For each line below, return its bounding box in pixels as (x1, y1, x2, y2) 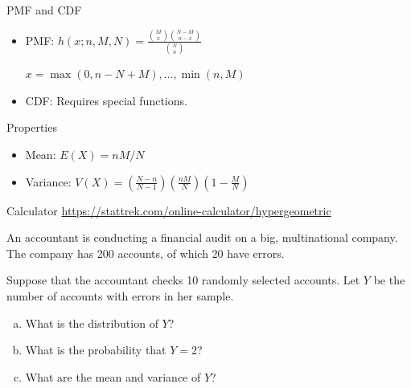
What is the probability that (25, 341, 166, 358)
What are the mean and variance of (25, 368, 201, 385)
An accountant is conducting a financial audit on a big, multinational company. (6, 229, 398, 246)
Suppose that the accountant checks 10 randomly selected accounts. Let (6, 272, 360, 288)
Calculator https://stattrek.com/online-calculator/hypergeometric (6, 202, 331, 219)
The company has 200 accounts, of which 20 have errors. (6, 244, 285, 261)
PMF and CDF (6, 2, 82, 18)
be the (373, 272, 405, 288)
